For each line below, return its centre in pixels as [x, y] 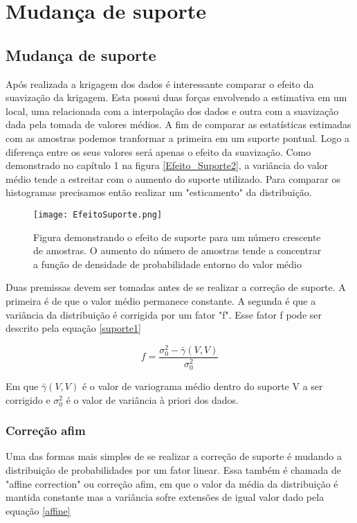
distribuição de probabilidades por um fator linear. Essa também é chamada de [173, 470]
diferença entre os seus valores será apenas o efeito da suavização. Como [158, 151]
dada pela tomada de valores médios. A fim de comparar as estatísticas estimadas [178, 124]
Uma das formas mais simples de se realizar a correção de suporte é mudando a [174, 456]
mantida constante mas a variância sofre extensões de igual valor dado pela [165, 497]
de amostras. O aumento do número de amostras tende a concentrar [177, 250]
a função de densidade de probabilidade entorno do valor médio [167, 264]
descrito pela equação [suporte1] [73, 328]
